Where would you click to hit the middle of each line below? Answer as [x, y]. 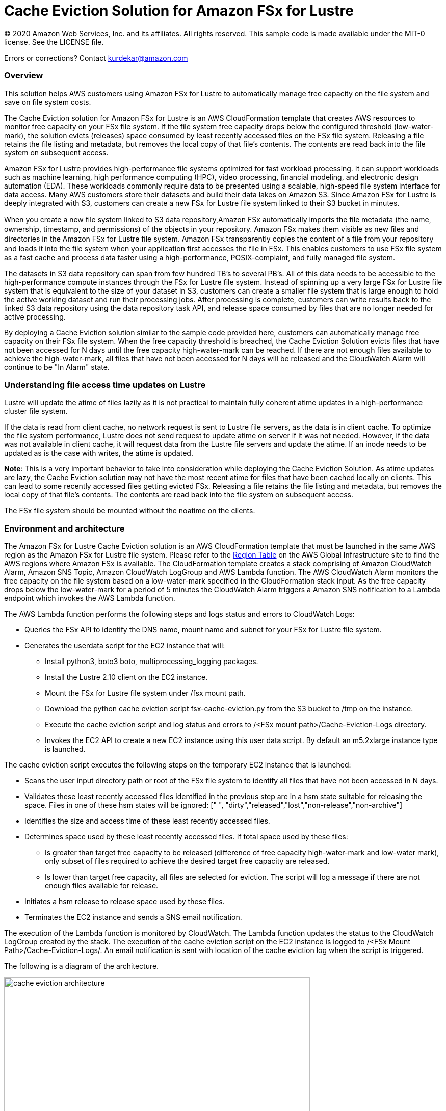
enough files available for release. [102, 885]
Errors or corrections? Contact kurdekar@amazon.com [96, 58]
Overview [24, 76]
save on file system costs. [48, 102]
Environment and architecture [64, 528]
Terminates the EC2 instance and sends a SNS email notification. [133, 917]
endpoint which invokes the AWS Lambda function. [90, 598]
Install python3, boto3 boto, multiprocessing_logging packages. [152, 661]
